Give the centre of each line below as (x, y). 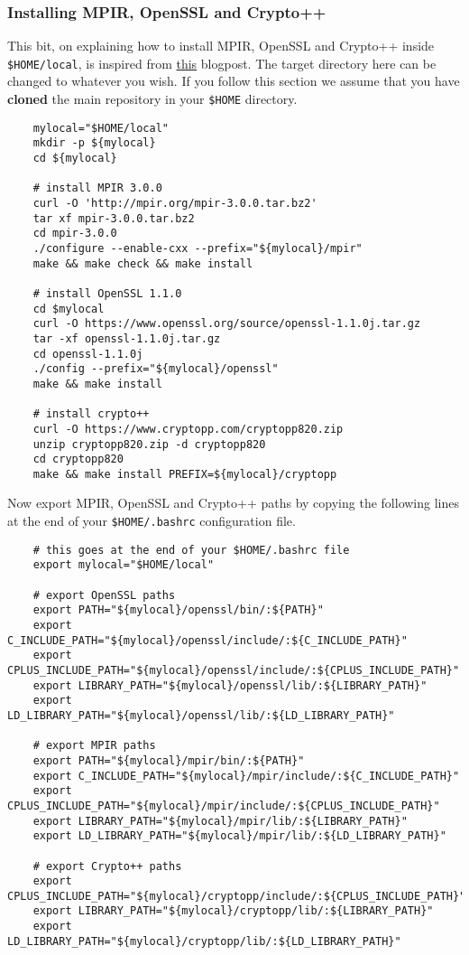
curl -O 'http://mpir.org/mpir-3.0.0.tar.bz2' (175, 203)
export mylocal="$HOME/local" (124, 565)
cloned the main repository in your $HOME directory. (152, 99)
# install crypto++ (91, 414)
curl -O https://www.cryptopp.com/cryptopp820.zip (188, 429)
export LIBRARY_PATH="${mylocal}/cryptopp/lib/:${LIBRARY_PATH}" (233, 911)
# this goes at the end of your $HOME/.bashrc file (191, 550)
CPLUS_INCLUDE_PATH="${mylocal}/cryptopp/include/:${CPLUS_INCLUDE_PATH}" (237, 896)
